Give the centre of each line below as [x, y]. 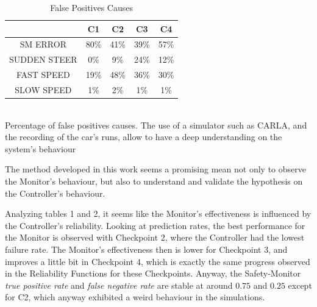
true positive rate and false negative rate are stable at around [119, 285]
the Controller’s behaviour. [55, 193]
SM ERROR [43, 44]
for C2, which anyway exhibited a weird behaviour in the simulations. [135, 297]
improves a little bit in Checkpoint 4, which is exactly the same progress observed [158, 261]
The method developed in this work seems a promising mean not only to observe [155, 169]
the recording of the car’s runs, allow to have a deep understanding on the [144, 137]
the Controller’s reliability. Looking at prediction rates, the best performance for [155, 225]
